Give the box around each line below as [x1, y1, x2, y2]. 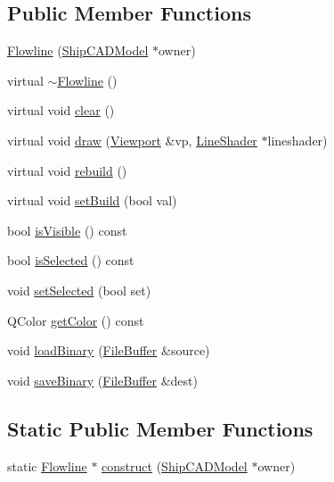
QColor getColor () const [7, 311, 144, 329]
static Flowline [7, 456, 87, 475]
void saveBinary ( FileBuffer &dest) [7, 370, 198, 389]
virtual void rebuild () [7, 161, 127, 179]
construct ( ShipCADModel [102, 456, 248, 475]
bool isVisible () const [7, 220, 127, 239]
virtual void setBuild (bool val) [7, 191, 177, 210]
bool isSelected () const [7, 251, 134, 270]
